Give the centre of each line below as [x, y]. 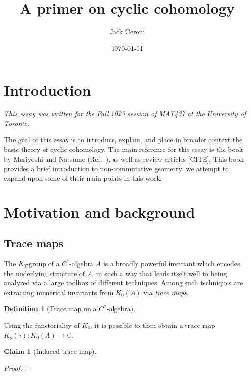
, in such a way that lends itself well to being [160, 273]
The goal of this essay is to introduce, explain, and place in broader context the [123, 139]
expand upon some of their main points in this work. [83, 178]
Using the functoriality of [42, 325]
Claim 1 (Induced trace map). [50, 351]
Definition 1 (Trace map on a [50, 309]
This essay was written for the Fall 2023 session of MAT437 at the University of [125, 113]
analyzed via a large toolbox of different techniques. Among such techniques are [124, 283]
